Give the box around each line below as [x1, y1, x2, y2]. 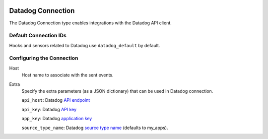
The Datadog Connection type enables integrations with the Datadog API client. [9, 20, 172, 26]
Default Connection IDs [9, 32, 67, 39]
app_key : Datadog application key [21, 116, 92, 122]
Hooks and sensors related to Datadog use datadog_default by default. [9, 42, 160, 48]
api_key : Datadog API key [21, 106, 77, 112]
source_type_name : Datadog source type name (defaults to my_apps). [21, 125, 168, 131]
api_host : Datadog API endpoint [21, 97, 90, 103]
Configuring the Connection [9, 55, 78, 62]
